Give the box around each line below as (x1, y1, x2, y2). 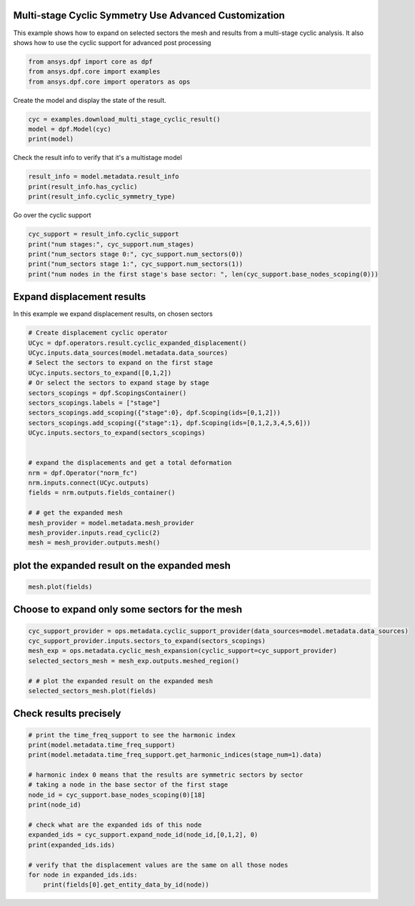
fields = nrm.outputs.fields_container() (28, 489, 176, 497)
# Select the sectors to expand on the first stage (28, 359, 214, 367)
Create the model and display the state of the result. (13, 96, 167, 104)
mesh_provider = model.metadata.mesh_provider (28, 519, 194, 527)
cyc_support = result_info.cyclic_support (28, 230, 179, 239)
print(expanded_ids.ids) (28, 840, 116, 849)
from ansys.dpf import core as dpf (28, 57, 153, 66)
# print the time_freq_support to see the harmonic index (28, 731, 236, 739)
